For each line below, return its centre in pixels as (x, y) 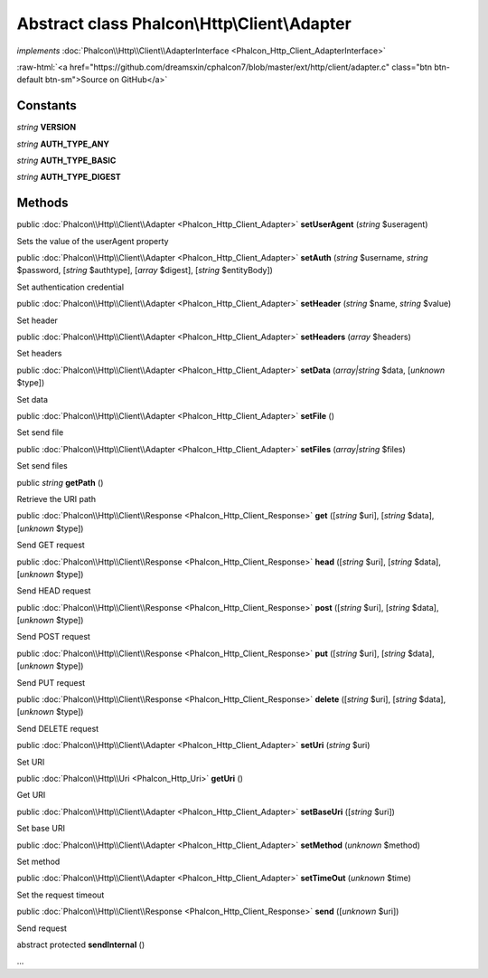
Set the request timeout (61, 895)
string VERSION (47, 128)
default (30, 80)
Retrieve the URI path (56, 498)
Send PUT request (51, 682)
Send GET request (51, 545)
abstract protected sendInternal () (81, 945)
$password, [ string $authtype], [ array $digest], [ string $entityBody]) (145, 271)
